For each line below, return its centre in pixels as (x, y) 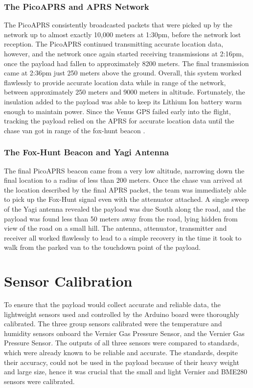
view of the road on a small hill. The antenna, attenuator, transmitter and (115, 228)
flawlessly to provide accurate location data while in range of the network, (115, 82)
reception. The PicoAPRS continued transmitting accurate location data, (114, 44)
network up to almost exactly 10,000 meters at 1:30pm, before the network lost (123, 34)
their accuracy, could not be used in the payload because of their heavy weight (122, 362)
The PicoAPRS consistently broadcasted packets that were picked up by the (118, 25)
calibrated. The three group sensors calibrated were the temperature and (113, 324)
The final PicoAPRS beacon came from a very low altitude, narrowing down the (124, 170)
